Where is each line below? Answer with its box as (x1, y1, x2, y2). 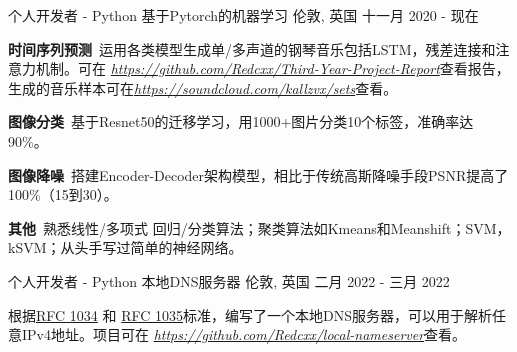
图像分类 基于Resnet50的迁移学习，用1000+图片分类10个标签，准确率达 (8, 111, 474, 132)
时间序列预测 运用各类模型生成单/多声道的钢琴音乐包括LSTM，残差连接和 (8, 38, 496, 59)
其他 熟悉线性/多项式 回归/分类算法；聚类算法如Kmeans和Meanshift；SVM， (8, 217, 511, 238)
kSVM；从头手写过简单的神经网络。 (8, 237, 243, 258)
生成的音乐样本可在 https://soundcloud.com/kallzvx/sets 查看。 (8, 77, 398, 98)
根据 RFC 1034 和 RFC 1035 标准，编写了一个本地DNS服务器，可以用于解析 (8, 304, 492, 325)
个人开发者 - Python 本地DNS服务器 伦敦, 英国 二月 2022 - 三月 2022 (8, 270, 450, 291)
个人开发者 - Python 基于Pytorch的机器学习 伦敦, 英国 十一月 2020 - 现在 (8, 5, 479, 25)
